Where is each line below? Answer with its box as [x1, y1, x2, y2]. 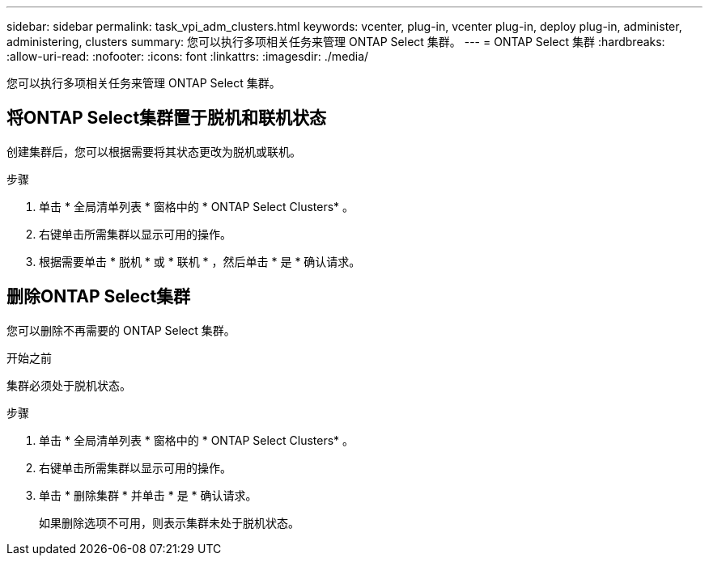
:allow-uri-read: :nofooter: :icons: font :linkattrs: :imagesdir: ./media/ [6, 49, 369, 63]
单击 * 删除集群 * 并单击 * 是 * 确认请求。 [39, 488, 257, 502]
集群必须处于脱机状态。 [6, 378, 131, 392]
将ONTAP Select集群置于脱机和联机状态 [6, 108, 327, 129]
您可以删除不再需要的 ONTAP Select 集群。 [6, 323, 236, 337]
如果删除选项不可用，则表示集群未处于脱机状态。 [39, 515, 299, 530]
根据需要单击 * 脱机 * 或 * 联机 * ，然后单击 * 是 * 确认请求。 [39, 254, 361, 268]
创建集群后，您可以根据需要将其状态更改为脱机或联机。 [6, 144, 301, 158]
